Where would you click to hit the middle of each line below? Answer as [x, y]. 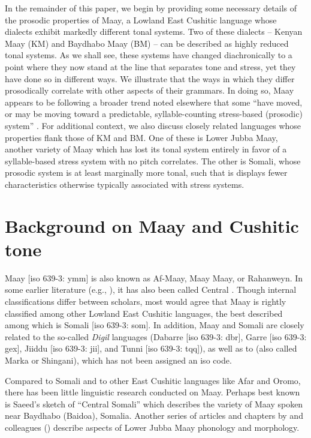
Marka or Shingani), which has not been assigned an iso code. [118, 360]
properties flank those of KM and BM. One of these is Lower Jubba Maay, [141, 137]
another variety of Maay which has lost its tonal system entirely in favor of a [146, 149]
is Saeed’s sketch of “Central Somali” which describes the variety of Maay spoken [154, 403]
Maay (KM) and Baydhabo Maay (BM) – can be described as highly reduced [147, 43]
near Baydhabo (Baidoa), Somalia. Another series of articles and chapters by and [154, 415]
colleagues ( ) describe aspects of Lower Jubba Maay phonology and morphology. [152, 427]
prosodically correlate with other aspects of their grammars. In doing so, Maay [150, 90]
